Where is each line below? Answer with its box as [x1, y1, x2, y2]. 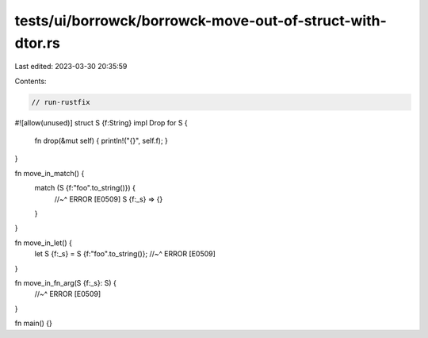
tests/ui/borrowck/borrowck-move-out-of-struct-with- [14, 12, 388, 29]
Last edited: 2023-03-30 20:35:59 [14, 62, 128, 71]
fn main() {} [14, 318, 53, 328]
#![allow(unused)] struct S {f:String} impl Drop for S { [14, 117, 188, 127]
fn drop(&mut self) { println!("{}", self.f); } [34, 136, 168, 146]
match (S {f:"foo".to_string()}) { [34, 183, 136, 193]
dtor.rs [14, 34, 61, 52]
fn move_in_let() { [14, 238, 73, 248]
